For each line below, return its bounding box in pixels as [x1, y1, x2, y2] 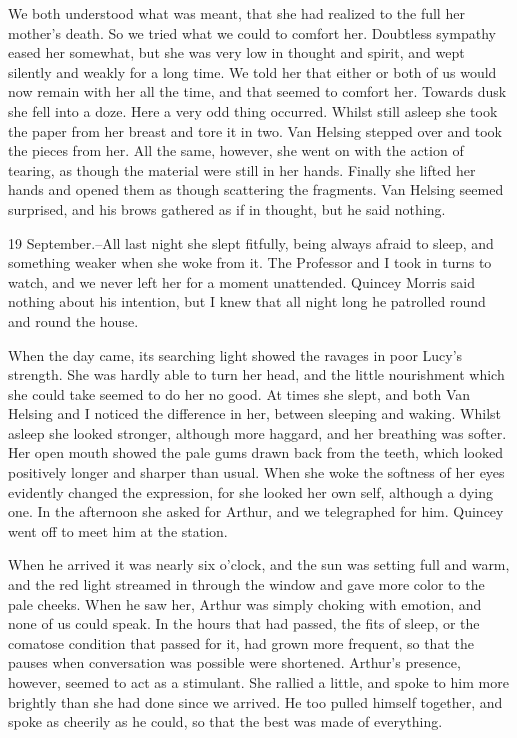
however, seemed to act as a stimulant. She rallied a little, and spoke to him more [8, 672, 509, 692]
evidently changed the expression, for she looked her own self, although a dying [8, 481, 493, 502]
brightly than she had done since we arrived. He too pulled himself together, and [8, 691, 503, 712]
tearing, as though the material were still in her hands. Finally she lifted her [8, 159, 476, 180]
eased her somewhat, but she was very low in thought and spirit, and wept [8, 42, 465, 63]
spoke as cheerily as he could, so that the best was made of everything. [8, 711, 443, 732]
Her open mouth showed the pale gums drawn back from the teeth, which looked [8, 442, 503, 463]
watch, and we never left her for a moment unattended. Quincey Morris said [8, 271, 476, 292]
